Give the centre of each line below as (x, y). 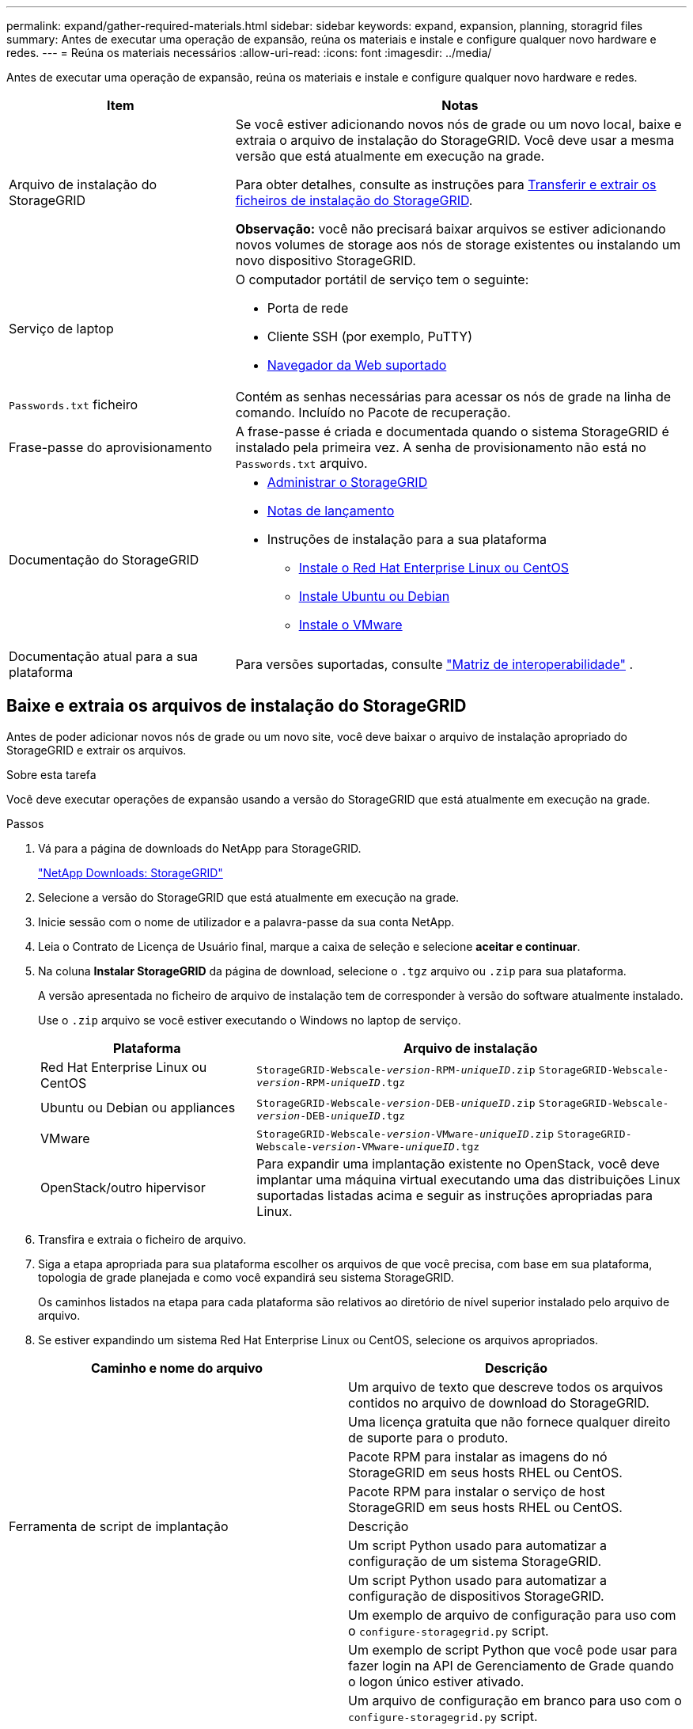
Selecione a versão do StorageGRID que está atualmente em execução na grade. (249, 897)
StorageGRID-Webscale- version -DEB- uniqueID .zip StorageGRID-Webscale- (463, 1103)
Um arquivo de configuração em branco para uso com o (515, 1700)
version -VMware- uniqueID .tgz (396, 1146)
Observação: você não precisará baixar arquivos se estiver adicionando (451, 229)
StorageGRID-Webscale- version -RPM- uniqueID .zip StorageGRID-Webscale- (463, 1070)
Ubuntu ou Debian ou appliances (138, 1108)
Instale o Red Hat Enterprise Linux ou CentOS (434, 568)
